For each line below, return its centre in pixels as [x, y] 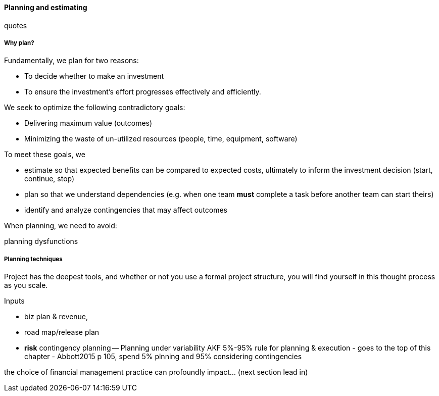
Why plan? [19, 43]
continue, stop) [50, 179]
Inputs [14, 301]
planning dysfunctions [41, 241]
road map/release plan [62, 332]
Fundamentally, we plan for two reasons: [71, 61]
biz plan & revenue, [56, 317]
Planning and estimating [46, 7]
